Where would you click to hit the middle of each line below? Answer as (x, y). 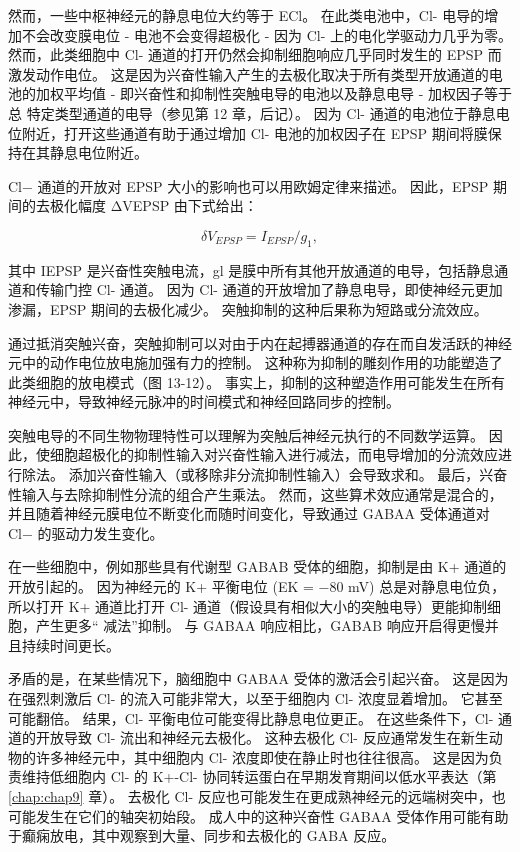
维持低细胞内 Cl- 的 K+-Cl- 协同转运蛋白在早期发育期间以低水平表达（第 (259, 776)
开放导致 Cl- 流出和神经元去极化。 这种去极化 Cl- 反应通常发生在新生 (262, 737)
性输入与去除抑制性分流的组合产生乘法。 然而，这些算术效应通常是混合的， (255, 493)
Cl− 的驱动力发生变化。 (86, 532)
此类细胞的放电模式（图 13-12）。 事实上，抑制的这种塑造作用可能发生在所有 (256, 381)
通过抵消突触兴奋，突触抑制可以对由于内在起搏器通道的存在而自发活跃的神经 (260, 342)
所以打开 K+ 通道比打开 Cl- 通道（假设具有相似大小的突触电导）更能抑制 (248, 605)
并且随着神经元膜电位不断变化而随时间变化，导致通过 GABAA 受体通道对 (249, 513)
